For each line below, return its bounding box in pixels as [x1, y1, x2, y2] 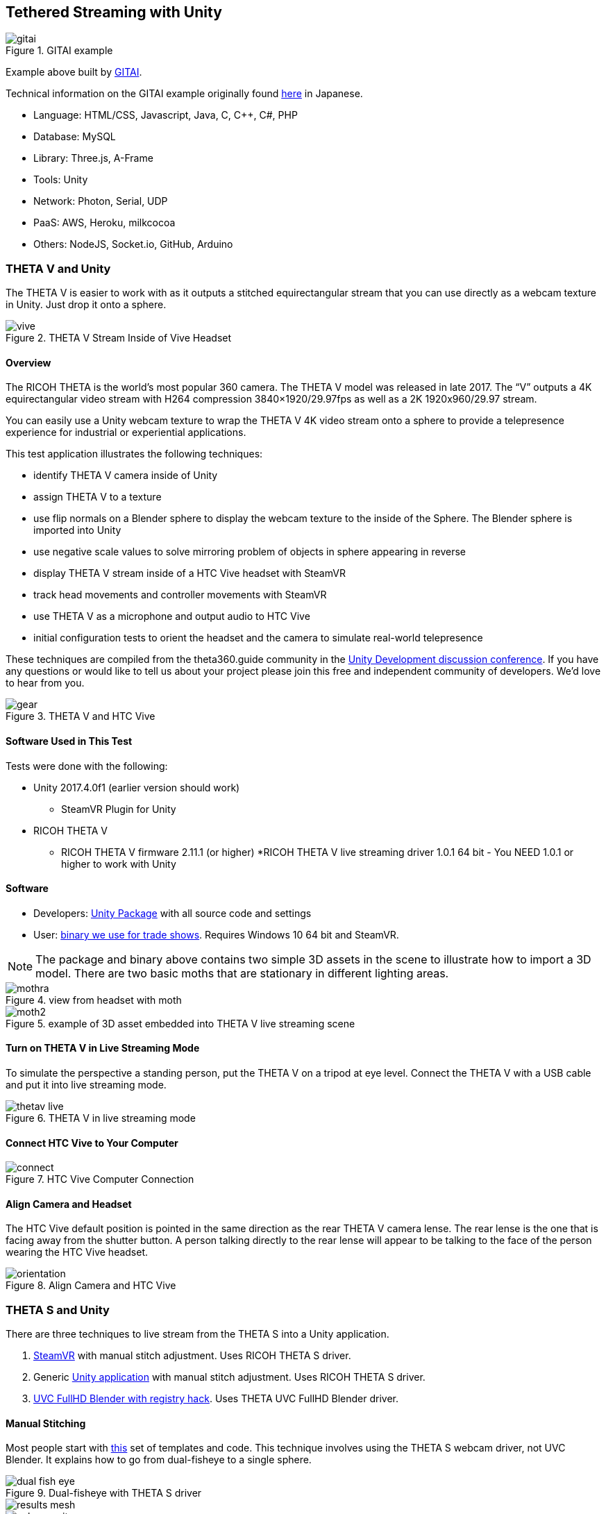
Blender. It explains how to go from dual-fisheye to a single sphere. [6, 1454, 312, 1466]
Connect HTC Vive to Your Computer [6, 1136, 178, 1149]
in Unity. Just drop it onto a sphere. [6, 298, 167, 311]
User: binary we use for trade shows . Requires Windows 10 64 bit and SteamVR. [33, 928, 399, 941]
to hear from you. [6, 677, 85, 689]
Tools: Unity [33, 174, 88, 186]
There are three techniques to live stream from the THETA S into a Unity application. [6, 1328, 389, 1340]
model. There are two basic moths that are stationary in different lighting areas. [35, 966, 449, 980]
